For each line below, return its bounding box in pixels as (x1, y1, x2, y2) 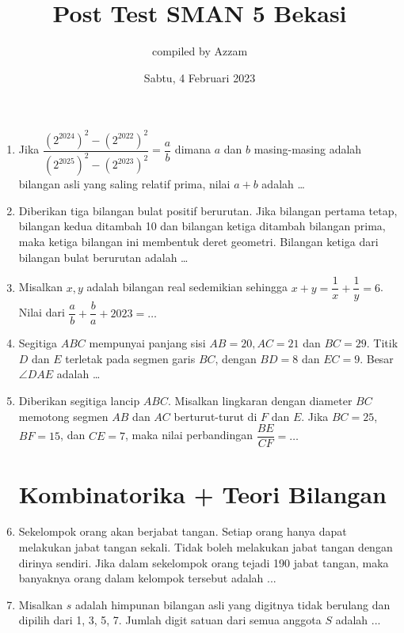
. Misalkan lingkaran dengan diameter (168, 392, 353, 409)
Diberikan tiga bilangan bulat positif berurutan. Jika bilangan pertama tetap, (18, 202, 398, 218)
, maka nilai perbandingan (124, 426, 253, 443)
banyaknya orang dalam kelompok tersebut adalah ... (18, 570, 276, 586)
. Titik (366, 335, 398, 351)
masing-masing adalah (253, 141, 362, 157)
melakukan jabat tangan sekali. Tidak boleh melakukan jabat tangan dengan (18, 539, 393, 555)
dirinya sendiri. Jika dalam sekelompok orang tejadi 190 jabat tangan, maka (18, 554, 389, 570)
